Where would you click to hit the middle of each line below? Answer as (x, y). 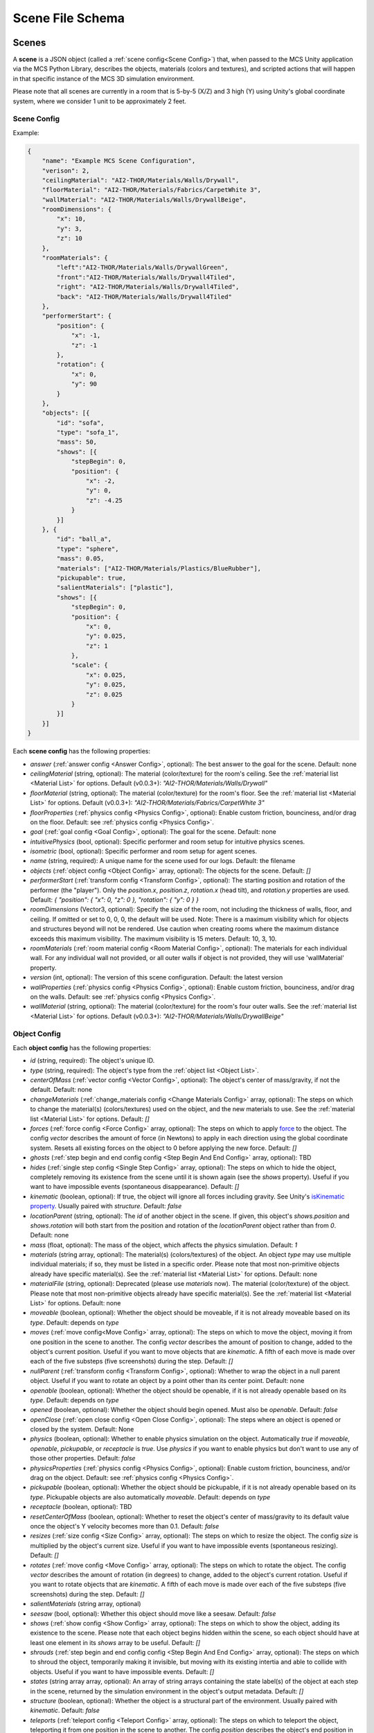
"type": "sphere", (88, 549)
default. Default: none (61, 1090)
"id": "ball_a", (84, 539)
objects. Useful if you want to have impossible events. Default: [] (122, 1671)
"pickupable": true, (91, 578)
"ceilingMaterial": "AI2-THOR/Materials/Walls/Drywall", (141, 180)
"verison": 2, (66, 171)
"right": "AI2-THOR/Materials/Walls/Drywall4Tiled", (148, 287)
